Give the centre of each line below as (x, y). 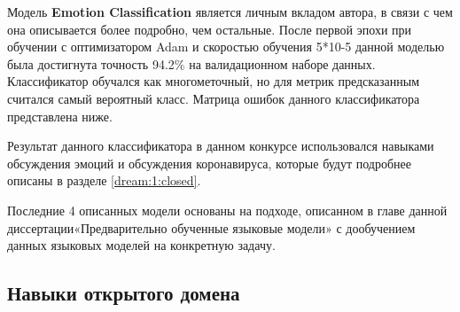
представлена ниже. (60, 116)
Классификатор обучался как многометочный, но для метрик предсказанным (214, 81)
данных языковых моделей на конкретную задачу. (141, 245)
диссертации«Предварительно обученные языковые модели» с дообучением (211, 227)
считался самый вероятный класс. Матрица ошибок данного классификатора (214, 98)
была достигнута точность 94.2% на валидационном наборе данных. (191, 63)
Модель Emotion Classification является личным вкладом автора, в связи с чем (230, 12)
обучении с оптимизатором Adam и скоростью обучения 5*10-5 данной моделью (226, 47)
